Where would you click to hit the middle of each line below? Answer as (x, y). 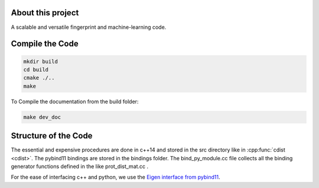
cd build (36, 70)
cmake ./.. (39, 78)
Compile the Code (45, 44)
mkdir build (41, 61)
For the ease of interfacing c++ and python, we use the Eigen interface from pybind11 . (115, 177)
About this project (45, 13)
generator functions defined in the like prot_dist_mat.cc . (80, 166)
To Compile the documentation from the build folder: (75, 101)
